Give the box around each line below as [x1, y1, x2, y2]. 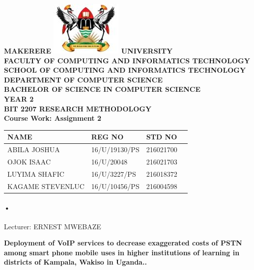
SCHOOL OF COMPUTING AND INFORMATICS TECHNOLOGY [4, 65, 246, 75]
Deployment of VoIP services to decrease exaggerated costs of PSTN [4, 238, 242, 248]
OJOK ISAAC [7, 156, 51, 166]
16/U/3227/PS [91, 168, 136, 179]
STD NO [146, 132, 177, 142]
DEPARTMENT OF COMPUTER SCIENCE [4, 74, 163, 84]
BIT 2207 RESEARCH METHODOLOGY [4, 103, 152, 113]
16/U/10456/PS [91, 181, 140, 191]
